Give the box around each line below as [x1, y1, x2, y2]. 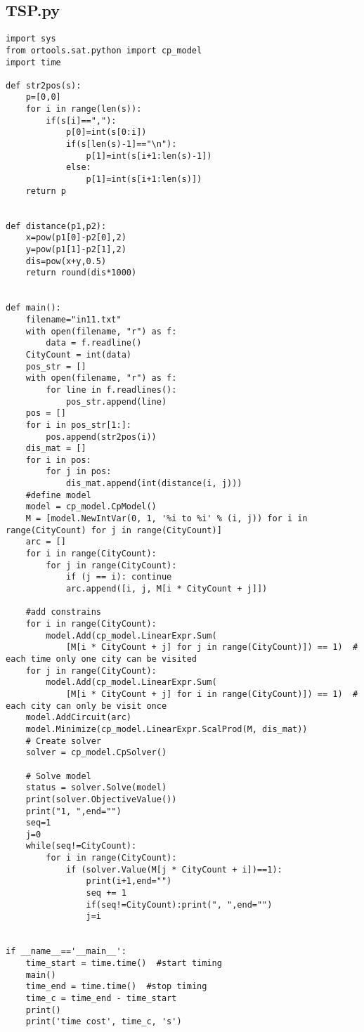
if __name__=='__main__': [6, 946, 126, 957]
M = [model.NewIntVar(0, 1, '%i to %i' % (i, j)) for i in [25, 514, 308, 524]
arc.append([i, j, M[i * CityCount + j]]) [65, 584, 268, 594]
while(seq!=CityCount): [25, 841, 137, 851]
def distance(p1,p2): [6, 221, 107, 231]
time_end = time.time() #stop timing [25, 981, 207, 992]
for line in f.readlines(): [46, 384, 177, 395]
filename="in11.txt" [25, 314, 122, 325]
